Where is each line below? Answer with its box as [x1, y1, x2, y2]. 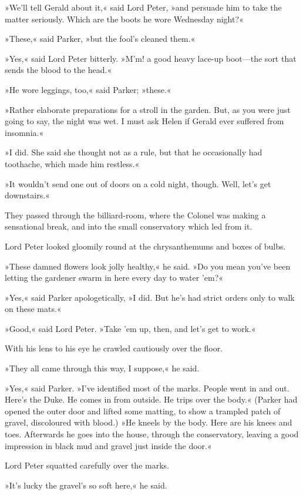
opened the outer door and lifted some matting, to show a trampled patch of [5, 404, 281, 417]
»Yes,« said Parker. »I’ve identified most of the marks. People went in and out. [5, 381, 289, 394]
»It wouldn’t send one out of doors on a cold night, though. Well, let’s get [5, 177, 271, 190]
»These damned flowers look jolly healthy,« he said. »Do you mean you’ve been [5, 260, 291, 272]
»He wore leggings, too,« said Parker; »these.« [5, 83, 171, 95]
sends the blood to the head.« [5, 64, 112, 76]
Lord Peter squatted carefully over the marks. [5, 459, 169, 471]
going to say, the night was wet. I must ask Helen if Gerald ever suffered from [5, 115, 284, 127]
